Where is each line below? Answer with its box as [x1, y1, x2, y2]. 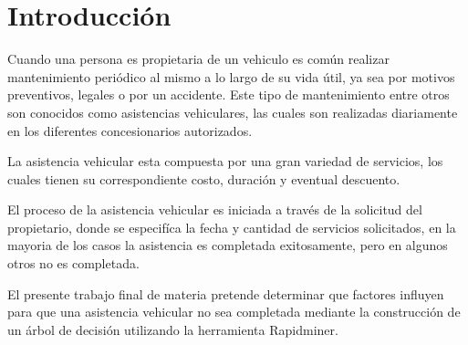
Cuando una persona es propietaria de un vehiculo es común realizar [7, 49, 390, 68]
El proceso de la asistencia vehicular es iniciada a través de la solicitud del [7, 200, 422, 219]
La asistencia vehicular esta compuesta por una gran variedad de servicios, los [7, 152, 443, 171]
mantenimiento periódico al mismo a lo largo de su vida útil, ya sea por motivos [7, 67, 455, 86]
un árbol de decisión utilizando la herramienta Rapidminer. [7, 319, 338, 339]
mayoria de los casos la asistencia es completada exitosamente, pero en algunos [7, 235, 448, 255]
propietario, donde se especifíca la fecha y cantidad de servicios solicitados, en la [7, 217, 456, 236]
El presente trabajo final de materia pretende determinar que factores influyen [7, 284, 444, 303]
